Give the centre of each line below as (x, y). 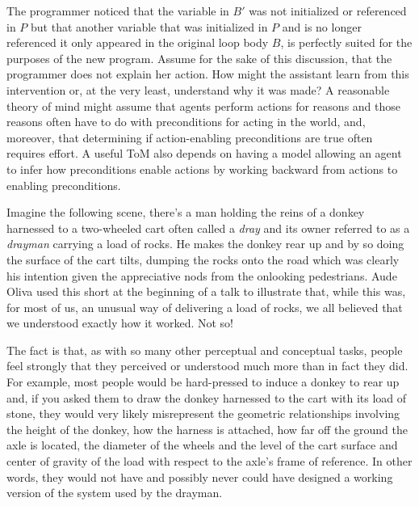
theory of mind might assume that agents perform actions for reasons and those (203, 105)
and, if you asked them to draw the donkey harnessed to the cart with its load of (207, 397)
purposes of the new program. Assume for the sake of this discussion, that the (199, 58)
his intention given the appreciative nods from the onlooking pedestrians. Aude (202, 275)
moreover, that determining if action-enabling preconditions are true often (190, 137)
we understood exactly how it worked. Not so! (120, 323)
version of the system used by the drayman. (115, 493)
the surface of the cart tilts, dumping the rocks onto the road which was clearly (203, 259)
